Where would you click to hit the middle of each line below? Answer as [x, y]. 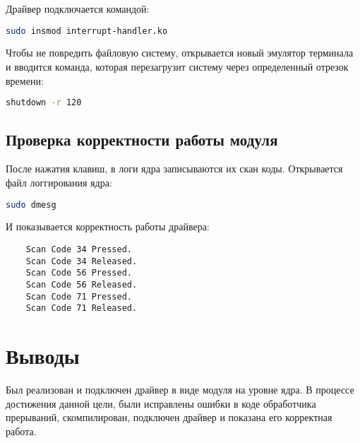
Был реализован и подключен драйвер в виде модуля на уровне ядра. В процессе [180, 390]
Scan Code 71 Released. [82, 308]
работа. [21, 431]
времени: [25, 80]
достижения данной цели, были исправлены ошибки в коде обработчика [161, 403]
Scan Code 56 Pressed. [79, 273]
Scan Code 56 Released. [82, 284]
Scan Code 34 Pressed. [79, 249]
